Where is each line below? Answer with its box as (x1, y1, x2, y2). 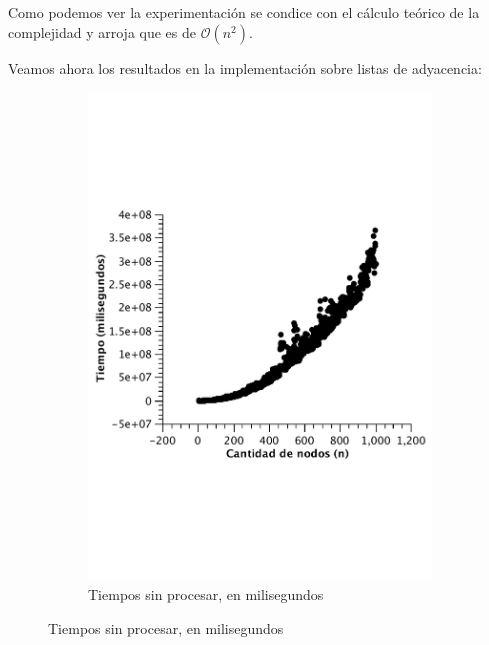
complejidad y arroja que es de (8, 21, 196, 42)
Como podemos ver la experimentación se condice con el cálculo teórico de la (8, 2, 480, 22)
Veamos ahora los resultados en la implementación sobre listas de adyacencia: (8, 57, 482, 78)
